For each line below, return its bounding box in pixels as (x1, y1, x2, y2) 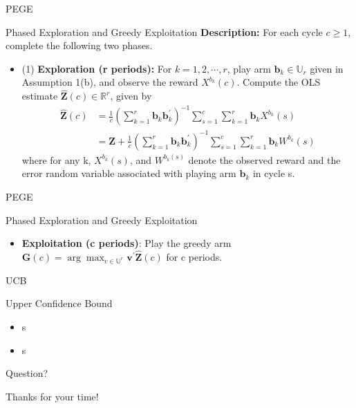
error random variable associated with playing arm (21, 166, 236, 180)
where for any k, (21, 152, 91, 167)
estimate (21, 89, 58, 103)
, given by (110, 89, 152, 103)
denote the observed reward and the (188, 152, 341, 167)
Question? (6, 366, 48, 380)
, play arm (227, 61, 271, 75)
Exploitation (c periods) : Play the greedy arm (21, 236, 232, 250)
